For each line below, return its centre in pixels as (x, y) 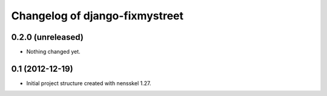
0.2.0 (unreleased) (48, 37)
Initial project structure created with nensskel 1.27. (89, 83)
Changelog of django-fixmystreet (97, 16)
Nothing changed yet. (54, 52)
